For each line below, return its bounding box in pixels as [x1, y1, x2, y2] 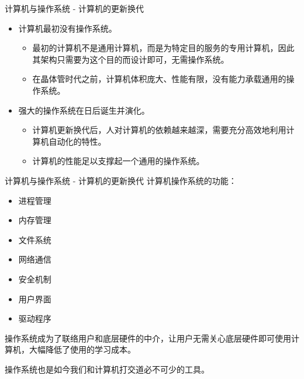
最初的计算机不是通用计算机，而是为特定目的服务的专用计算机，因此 [32, 42, 295, 54]
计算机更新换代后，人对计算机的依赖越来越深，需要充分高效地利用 [32, 124, 286, 136]
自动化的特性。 [49, 135, 106, 147]
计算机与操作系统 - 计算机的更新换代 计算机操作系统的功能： [5, 174, 237, 186]
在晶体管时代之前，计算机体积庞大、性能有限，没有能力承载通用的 [32, 73, 286, 85]
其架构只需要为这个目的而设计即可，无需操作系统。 [32, 53, 229, 65]
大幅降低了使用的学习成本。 [29, 343, 136, 356]
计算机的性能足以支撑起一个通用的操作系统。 [32, 155, 205, 167]
